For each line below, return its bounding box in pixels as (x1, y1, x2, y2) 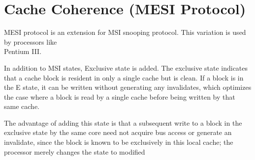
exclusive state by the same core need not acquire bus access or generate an (4, 127, 232, 137)
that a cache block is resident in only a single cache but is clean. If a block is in (4, 72, 244, 82)
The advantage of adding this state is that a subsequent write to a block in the (4, 117, 242, 128)
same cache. (4, 101, 39, 111)
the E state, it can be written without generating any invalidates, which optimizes (4, 82, 252, 92)
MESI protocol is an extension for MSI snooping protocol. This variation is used (4, 27, 246, 37)
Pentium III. (4, 46, 42, 56)
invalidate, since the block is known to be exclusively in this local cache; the (4, 137, 233, 147)
